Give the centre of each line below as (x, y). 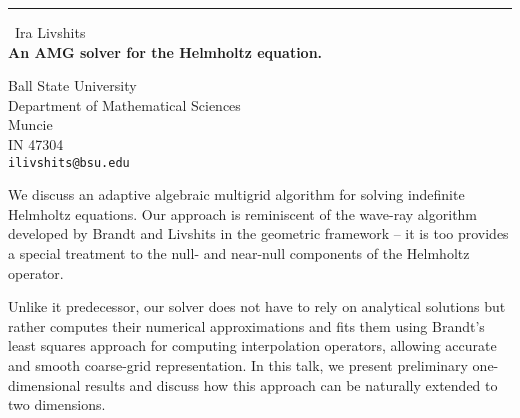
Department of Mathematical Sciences (124, 104)
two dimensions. (57, 404)
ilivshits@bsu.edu (69, 162)
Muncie (30, 124)
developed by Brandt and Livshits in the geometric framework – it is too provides (258, 233)
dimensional (44, 384)
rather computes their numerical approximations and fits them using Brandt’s (246, 325)
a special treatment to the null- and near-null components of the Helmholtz (239, 253)
